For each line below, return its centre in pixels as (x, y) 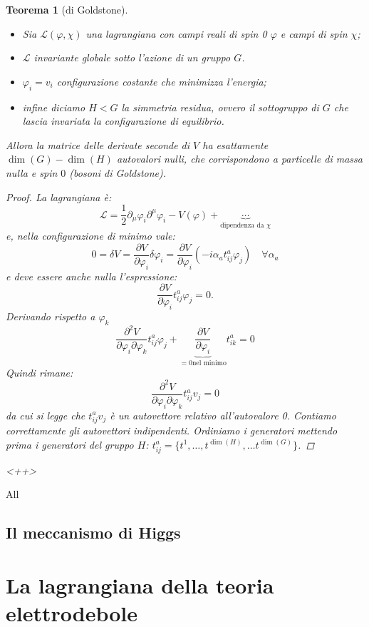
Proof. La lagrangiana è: (59, 197)
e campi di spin (314, 33)
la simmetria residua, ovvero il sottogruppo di (220, 107)
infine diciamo (54, 107)
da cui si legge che (46, 415)
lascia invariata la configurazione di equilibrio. (123, 121)
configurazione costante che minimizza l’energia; (161, 81)
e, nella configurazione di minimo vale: (90, 236)
